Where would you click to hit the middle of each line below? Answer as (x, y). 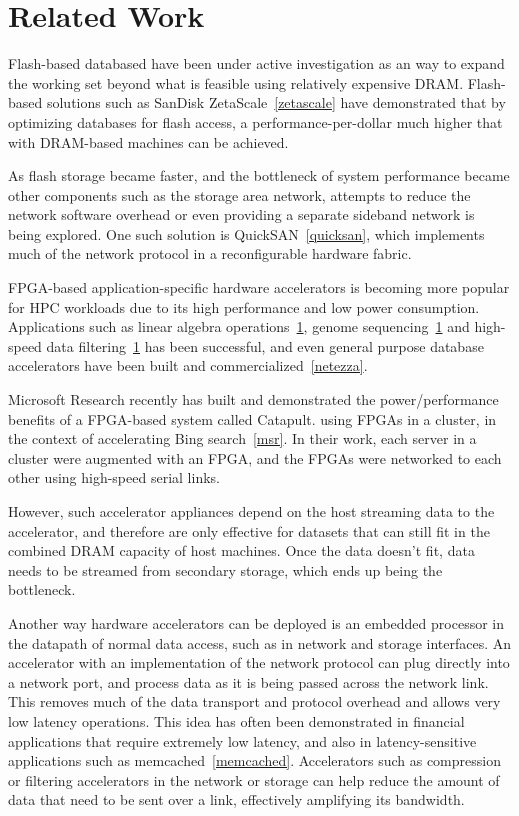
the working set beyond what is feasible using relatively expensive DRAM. (236, 82)
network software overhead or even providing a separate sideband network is (241, 214)
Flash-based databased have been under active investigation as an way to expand (256, 63)
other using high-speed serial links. (114, 477)
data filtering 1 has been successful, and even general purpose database (265, 345)
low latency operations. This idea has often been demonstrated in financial (236, 720)
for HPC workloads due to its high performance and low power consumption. (244, 306)
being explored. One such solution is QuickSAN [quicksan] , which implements (246, 233)
